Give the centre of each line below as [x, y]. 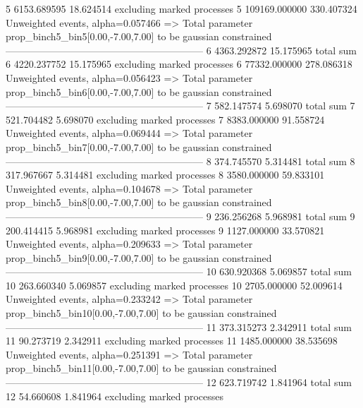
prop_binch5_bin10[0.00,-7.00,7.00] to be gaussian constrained [141, 313]
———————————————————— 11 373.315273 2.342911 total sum [179, 326]
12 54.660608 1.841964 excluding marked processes [115, 396]
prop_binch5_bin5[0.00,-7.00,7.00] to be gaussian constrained [139, 36]
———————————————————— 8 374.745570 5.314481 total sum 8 [180, 161]
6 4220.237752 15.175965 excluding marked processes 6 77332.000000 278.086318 [179, 64]
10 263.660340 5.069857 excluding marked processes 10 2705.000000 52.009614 [174, 285]
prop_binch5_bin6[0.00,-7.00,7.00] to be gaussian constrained [139, 91]
